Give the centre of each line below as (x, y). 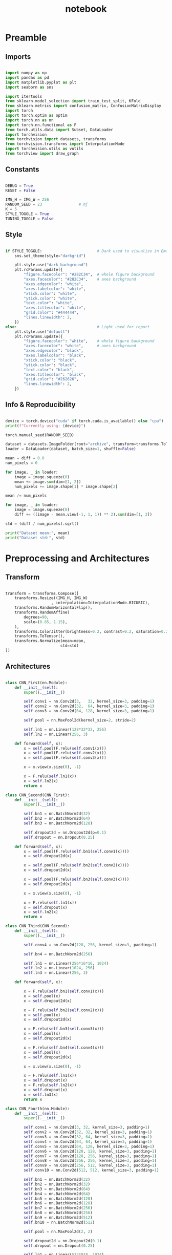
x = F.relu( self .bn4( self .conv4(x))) (64, 1048)
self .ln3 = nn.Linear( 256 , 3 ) (56, 973)
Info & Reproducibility (40, 405)
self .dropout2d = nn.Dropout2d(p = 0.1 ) (65, 833)
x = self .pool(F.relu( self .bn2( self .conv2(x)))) (77, 865)
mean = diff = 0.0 (25, 458)
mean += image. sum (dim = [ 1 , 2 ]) (48, 482)
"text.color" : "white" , (49, 303)
